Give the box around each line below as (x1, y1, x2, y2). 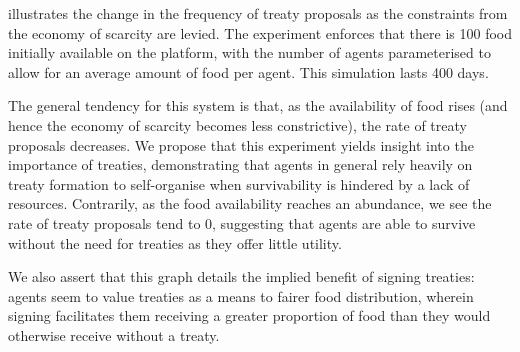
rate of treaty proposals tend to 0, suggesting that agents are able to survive (8, 212, 476, 233)
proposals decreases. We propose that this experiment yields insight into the (8, 134, 474, 155)
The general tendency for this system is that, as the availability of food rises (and (8, 95, 508, 116)
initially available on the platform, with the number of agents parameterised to (8, 42, 491, 63)
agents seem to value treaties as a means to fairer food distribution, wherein (8, 285, 474, 306)
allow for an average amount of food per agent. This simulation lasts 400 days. (8, 61, 489, 82)
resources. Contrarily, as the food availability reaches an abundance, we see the (8, 193, 492, 214)
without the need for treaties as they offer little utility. (8, 232, 342, 253)
